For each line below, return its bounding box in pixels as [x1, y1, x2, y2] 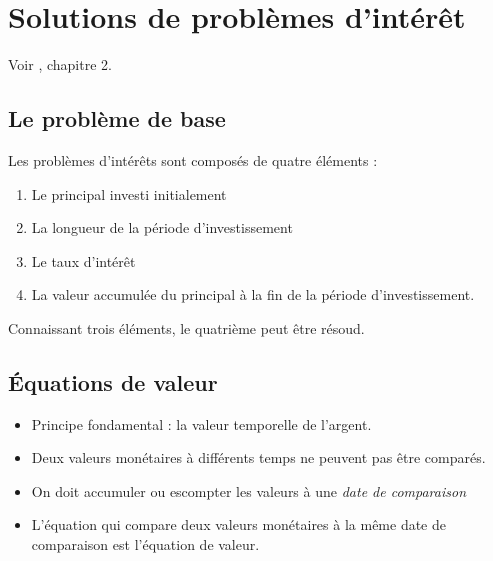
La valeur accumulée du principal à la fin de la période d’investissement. [31, 284, 475, 305]
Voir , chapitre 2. [8, 54, 112, 75]
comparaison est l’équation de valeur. [31, 534, 260, 555]
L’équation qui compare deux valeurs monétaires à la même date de [31, 514, 446, 535]
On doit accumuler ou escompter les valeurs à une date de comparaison [31, 480, 467, 501]
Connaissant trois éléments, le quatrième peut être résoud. [8, 317, 365, 338]
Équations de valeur [8, 366, 218, 397]
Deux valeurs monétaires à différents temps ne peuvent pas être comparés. [31, 447, 486, 468]
